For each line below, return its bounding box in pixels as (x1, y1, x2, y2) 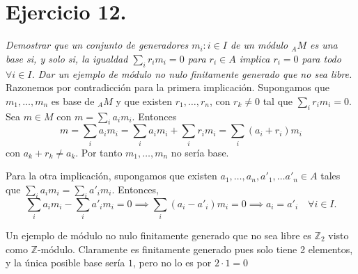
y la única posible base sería (6, 255, 125, 270)
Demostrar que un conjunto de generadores (6, 38, 189, 52)
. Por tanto (75, 145, 123, 159)
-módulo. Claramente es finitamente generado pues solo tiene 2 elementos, (37, 241, 353, 256)
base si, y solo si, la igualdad (6, 51, 128, 65)
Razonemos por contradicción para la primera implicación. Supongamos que (6, 80, 329, 95)
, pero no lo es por (133, 255, 212, 270)
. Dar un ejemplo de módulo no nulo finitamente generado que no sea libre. (31, 66, 352, 81)
